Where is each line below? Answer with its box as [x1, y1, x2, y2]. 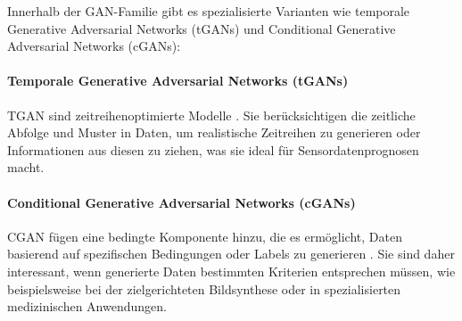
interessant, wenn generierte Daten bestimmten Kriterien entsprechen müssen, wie [7, 261, 456, 280]
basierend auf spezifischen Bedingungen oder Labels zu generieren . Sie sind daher [7, 244, 455, 263]
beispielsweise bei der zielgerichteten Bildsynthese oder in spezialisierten [7, 279, 401, 298]
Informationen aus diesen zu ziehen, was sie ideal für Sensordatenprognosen [7, 140, 419, 159]
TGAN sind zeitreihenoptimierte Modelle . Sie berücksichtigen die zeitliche [7, 105, 416, 124]
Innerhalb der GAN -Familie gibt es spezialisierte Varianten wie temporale [7, 2, 410, 20]
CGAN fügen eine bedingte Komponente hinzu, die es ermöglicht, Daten [7, 226, 402, 245]
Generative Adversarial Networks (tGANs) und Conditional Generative [7, 19, 396, 37]
